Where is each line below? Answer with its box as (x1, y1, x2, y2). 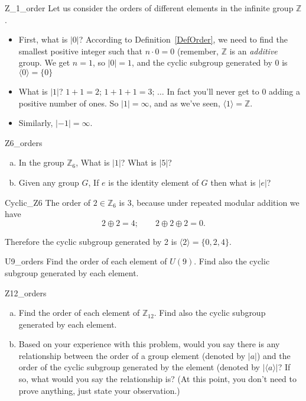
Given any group (18, 176, 79, 188)
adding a (269, 85, 301, 97)
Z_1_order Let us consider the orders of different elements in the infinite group (5, 2, 294, 14)
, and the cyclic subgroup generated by (132, 56, 272, 69)
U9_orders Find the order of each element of (5, 255, 167, 267)
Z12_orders (5, 286, 47, 299)
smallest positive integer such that (18, 44, 142, 57)
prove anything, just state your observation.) (18, 384, 180, 396)
